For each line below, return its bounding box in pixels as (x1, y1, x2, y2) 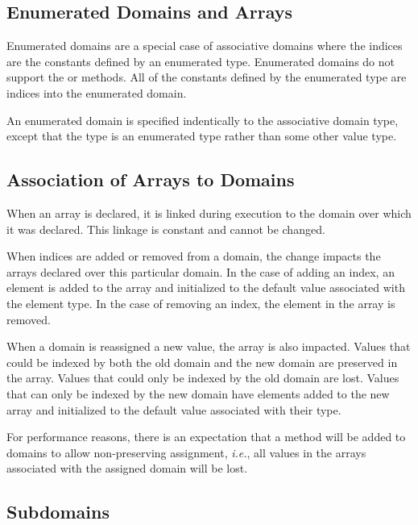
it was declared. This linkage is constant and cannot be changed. (6, 220, 325, 237)
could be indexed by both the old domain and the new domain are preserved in (6, 353, 398, 370)
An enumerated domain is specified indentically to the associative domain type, (6, 111, 399, 128)
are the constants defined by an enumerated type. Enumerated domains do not (6, 52, 395, 69)
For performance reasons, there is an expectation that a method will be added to (6, 428, 406, 445)
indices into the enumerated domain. (6, 84, 187, 101)
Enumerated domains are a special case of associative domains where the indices (6, 37, 403, 54)
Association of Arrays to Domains (6, 167, 295, 192)
